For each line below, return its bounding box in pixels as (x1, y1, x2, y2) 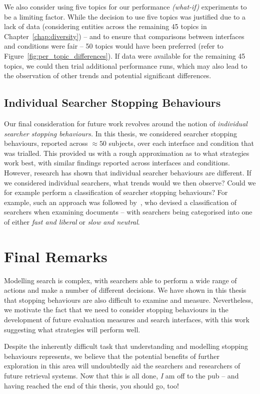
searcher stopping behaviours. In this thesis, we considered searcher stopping (4, 128, 237, 138)
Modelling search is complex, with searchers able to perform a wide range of (4, 275, 237, 285)
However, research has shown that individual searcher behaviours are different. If (4, 167, 251, 177)
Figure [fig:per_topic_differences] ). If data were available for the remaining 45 (4, 50, 245, 61)
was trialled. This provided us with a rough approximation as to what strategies (4, 147, 249, 158)
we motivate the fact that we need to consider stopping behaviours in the (4, 304, 228, 315)
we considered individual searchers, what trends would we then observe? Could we (4, 177, 256, 187)
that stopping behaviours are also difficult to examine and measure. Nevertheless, (4, 294, 253, 305)
